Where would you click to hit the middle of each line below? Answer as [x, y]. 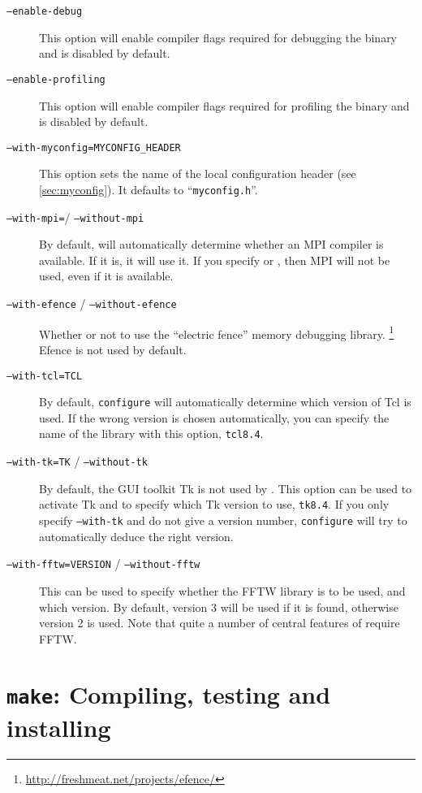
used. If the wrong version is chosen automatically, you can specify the [214, 417]
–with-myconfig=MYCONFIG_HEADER [94, 147]
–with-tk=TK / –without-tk [77, 461]
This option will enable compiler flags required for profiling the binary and [224, 105]
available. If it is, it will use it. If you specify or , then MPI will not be [215, 260]
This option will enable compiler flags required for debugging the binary [218, 37]
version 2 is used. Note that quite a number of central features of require [220, 623]
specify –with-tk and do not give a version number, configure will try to [223, 520]
